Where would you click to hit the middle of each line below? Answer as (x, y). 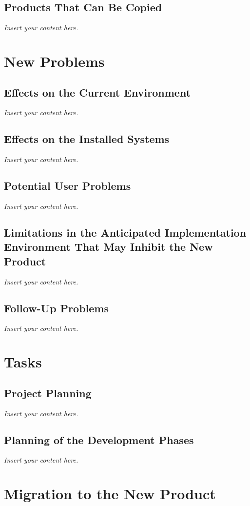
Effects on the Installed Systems (87, 139)
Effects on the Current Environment (97, 92)
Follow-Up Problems (56, 308)
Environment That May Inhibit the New (108, 247)
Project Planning (48, 393)
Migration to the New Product (110, 494)
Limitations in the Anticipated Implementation (125, 232)
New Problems (54, 61)
